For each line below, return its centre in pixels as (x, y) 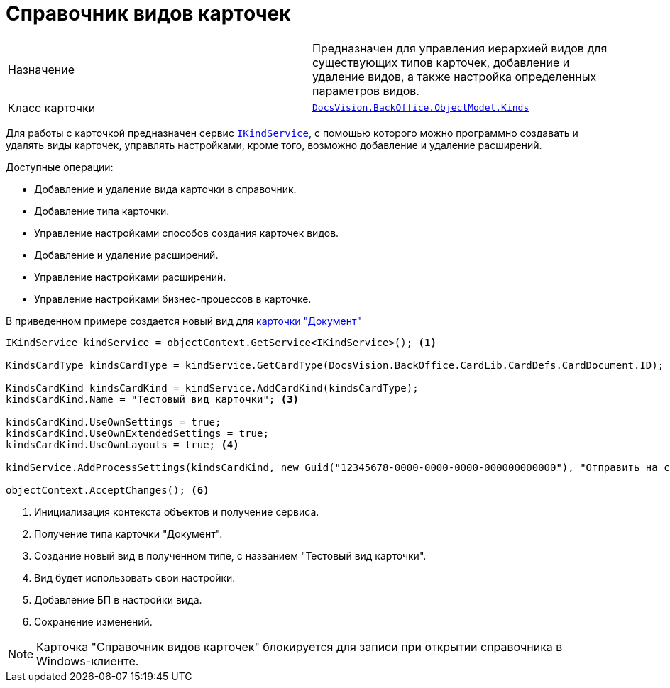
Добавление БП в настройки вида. (118, 599)
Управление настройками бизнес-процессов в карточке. (173, 299)
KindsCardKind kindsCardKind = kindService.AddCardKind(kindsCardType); (212, 388)
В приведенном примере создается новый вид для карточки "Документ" (183, 321)
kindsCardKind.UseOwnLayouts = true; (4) (122, 444)
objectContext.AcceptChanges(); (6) (108, 490)
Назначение (41, 69)
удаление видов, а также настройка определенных (455, 76)
